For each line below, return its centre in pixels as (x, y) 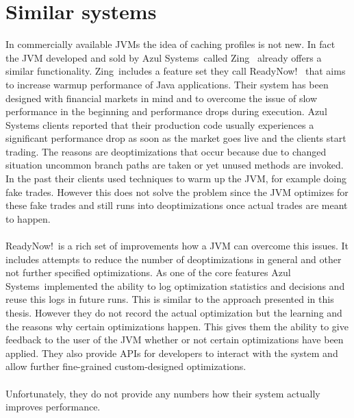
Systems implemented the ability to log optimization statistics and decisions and (175, 285)
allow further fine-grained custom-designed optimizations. (126, 366)
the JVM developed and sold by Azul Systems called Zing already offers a (164, 57)
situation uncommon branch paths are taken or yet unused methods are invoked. (175, 165)
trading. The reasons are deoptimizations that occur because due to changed (166, 151)
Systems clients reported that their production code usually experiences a (160, 124)
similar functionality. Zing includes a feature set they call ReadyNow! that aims (176, 71)
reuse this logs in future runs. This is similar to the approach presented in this (170, 299)
